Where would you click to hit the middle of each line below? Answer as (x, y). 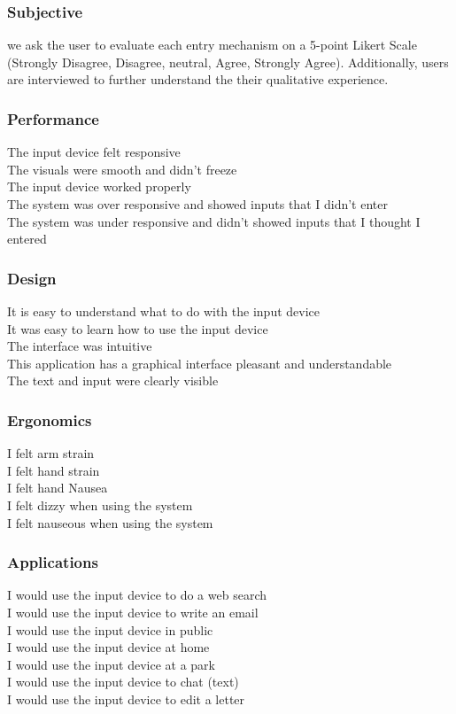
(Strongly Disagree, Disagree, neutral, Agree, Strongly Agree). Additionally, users (228, 62)
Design (32, 278)
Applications (53, 562)
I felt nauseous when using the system (110, 522)
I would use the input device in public (110, 629)
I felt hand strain (54, 470)
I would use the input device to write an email (133, 612)
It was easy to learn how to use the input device (138, 328)
